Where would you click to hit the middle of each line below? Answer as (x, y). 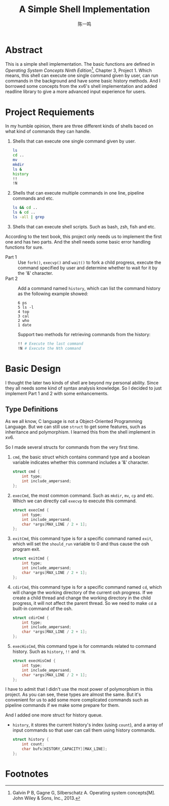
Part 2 (12, 278)
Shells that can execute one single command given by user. (74, 141)
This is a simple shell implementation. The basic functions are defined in (80, 64)
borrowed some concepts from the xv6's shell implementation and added (81, 86)
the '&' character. (35, 273)
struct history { (31, 740)
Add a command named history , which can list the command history (89, 288)
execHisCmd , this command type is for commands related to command (84, 646)
